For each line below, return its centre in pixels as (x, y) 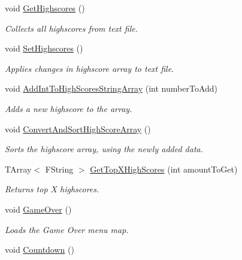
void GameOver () (38, 209)
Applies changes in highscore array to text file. (90, 68)
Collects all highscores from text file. (71, 28)
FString (59, 169)
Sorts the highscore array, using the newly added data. (104, 149)
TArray (18, 169)
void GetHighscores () (45, 8)
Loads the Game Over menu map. (67, 229)
